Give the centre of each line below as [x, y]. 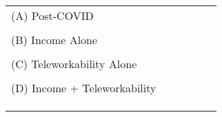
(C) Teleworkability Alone [74, 64]
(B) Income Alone [54, 40]
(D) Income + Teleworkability [84, 88]
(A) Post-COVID [52, 15]
